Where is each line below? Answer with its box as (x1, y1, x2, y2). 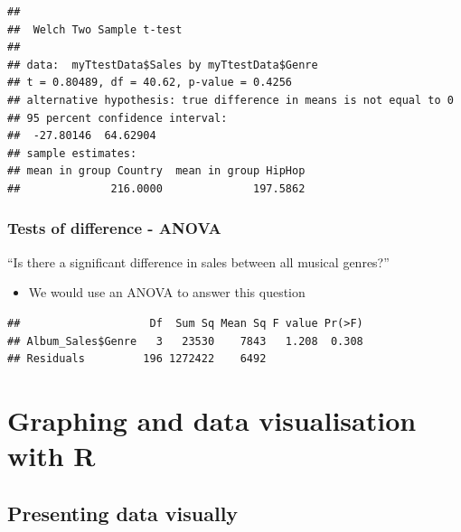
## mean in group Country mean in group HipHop (7, 164, 306, 178)
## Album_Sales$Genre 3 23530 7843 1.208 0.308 (7, 334, 363, 348)
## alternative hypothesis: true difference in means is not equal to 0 (7, 93, 454, 107)
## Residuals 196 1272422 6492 (7, 352, 267, 366)
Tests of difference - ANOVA (7, 217, 221, 239)
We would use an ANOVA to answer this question (28, 283, 306, 302)
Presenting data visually (7, 499, 239, 527)
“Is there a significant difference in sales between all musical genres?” (7, 252, 390, 271)
